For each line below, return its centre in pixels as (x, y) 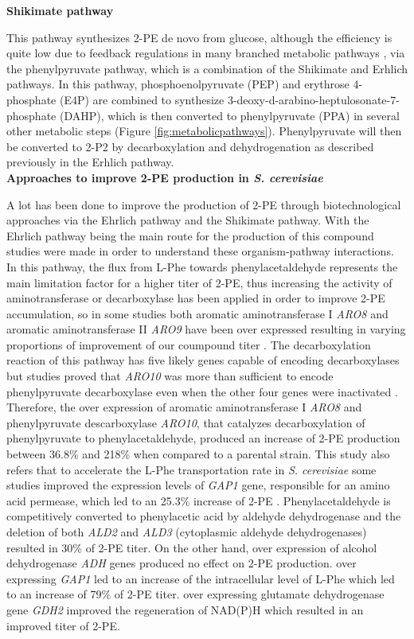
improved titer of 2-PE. (63, 625)
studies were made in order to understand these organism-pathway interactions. (200, 251)
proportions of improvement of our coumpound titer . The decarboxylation (189, 344)
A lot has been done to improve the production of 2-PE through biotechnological (204, 204)
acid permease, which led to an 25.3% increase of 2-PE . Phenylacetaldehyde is (199, 500)
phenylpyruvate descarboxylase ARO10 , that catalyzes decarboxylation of (186, 422)
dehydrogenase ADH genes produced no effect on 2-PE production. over (182, 563)
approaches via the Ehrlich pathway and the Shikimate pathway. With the (188, 220)
